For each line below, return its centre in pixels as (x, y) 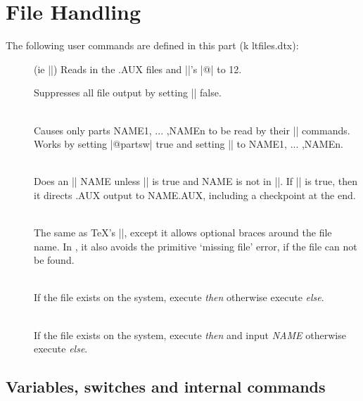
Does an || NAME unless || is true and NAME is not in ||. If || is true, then (196, 181)
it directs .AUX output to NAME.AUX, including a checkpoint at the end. (195, 195)
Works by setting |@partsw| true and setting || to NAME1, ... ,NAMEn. (189, 144)
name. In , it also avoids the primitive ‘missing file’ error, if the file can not (196, 246)
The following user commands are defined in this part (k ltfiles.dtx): (152, 45)
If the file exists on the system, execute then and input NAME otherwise (190, 335)
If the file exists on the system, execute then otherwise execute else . (179, 297)
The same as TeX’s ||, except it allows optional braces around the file (183, 233)
